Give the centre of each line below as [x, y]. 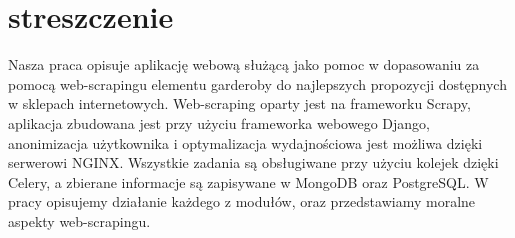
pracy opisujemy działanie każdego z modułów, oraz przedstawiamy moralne [242, 201]
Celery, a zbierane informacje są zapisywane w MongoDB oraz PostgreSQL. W [248, 181]
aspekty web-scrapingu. [79, 220]
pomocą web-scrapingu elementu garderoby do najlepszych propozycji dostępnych [257, 83]
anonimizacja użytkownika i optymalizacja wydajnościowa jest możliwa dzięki [245, 142]
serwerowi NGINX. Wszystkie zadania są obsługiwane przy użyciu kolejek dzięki [253, 162]
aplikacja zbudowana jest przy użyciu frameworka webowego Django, [219, 122]
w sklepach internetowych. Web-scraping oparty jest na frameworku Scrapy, [239, 103]
